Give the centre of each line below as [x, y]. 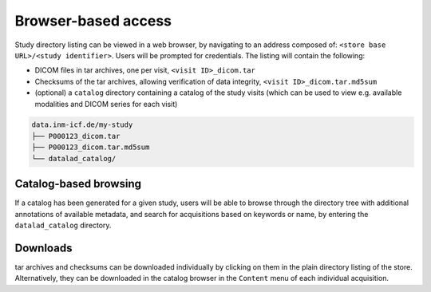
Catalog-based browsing [78, 184]
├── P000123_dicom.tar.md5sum [91, 147]
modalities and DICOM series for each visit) [106, 104]
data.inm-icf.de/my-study [82, 125]
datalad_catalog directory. [63, 225]
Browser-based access [93, 21]
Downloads [43, 248]
